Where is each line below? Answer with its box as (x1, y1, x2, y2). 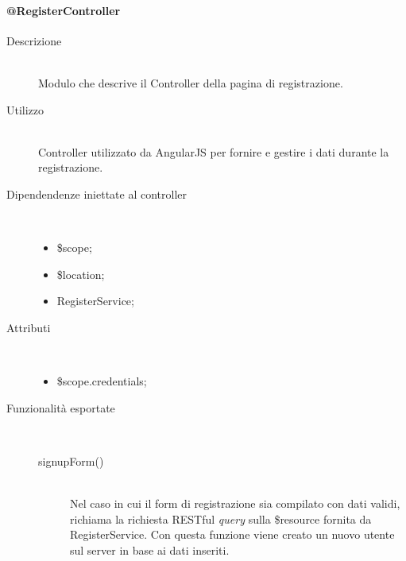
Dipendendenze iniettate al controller (6, 185, 188, 202)
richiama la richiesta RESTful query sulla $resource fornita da (70, 510, 372, 527)
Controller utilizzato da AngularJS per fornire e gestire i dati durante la (38, 143, 389, 160)
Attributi (6, 319, 51, 335)
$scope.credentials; (56, 373, 147, 389)
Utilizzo (6, 101, 44, 118)
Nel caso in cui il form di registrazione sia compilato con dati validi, (70, 495, 400, 512)
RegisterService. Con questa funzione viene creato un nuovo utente (70, 526, 395, 543)
